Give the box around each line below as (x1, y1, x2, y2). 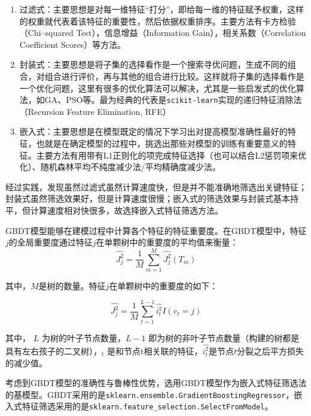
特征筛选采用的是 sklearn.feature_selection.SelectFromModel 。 (22, 400, 273, 412)
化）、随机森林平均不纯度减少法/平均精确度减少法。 (19, 160, 221, 173)
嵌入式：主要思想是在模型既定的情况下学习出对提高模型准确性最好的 (19, 125, 288, 138)
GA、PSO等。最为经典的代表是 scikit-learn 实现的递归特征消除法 (44, 93, 302, 106)
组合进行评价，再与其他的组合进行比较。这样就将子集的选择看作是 (44, 69, 304, 82)
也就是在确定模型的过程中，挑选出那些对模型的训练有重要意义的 (36, 137, 288, 149)
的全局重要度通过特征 (8, 236, 93, 248)
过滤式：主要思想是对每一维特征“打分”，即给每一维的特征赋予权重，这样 (19, 3, 304, 15)
